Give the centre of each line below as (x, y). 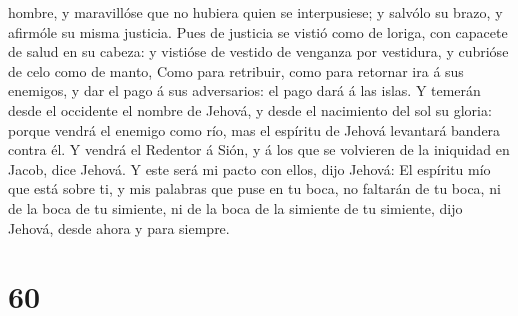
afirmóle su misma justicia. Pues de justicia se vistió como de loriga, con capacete (258, 31)
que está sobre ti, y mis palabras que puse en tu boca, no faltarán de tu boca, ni (254, 188)
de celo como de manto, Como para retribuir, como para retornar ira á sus (236, 70)
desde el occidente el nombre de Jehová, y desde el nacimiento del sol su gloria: (250, 109)
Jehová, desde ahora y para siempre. (119, 227)
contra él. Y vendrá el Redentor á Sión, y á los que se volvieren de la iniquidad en (259, 149)
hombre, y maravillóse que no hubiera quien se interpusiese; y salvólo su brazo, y (255, 12)
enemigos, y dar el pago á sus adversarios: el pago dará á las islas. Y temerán (244, 90)
